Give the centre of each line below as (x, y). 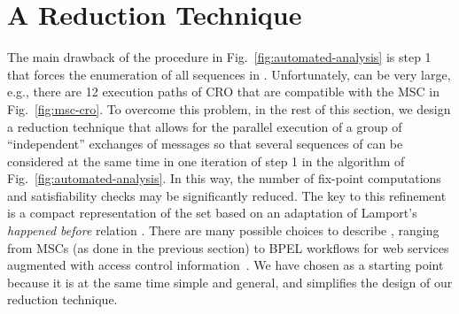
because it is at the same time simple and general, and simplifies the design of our (230, 282)
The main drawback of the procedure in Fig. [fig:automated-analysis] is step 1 (219, 57)
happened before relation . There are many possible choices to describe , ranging (223, 230)
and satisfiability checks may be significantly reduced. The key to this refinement (227, 195)
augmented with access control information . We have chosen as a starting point (226, 265)
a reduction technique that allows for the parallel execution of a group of (205, 126)
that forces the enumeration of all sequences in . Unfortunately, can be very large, (229, 74)
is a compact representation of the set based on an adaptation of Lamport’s (212, 213)
